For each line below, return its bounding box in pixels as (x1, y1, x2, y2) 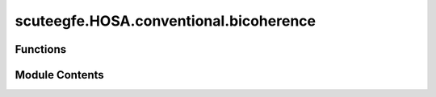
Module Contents (15, 68, 104, 82)
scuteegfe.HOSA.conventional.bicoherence (15, 12, 317, 30)
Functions (15, 42, 67, 56)
